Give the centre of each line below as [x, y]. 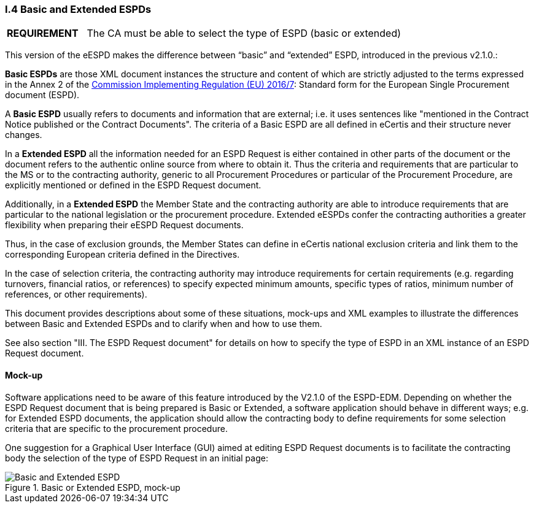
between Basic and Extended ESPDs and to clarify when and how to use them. [164, 324]
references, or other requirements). [76, 294]
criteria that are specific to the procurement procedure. [116, 428]
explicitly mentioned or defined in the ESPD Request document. [133, 185]
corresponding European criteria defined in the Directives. [122, 255]
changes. [24, 135]
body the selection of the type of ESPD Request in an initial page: [137, 458]
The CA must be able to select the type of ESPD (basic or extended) [244, 33]
